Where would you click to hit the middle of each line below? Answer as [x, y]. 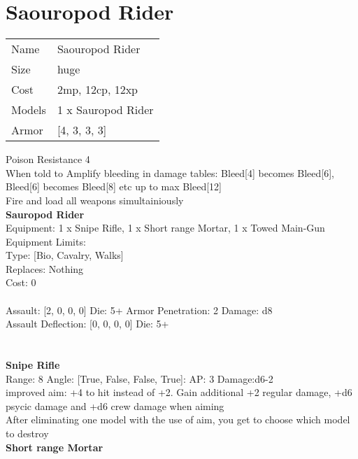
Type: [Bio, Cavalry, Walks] [65, 255]
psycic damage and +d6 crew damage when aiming [115, 405]
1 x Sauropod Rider [105, 110]
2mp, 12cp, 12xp [97, 90]
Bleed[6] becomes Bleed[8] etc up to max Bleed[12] [114, 186]
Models [29, 110]
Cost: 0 [21, 282]
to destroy [27, 433]
